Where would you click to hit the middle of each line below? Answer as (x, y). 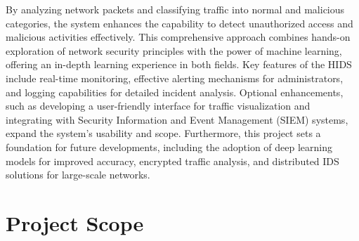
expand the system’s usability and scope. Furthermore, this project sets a (163, 133)
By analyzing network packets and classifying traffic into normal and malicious (175, 9)
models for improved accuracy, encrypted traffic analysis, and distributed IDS (172, 161)
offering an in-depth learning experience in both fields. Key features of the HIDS (179, 64)
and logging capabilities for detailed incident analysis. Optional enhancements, (175, 92)
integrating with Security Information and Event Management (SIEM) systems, (177, 119)
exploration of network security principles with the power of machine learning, (174, 50)
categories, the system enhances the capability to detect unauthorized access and (179, 23)
